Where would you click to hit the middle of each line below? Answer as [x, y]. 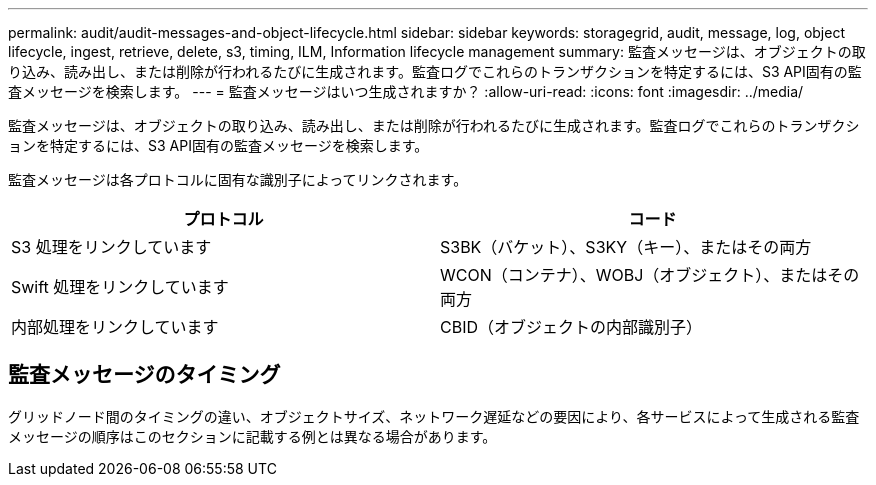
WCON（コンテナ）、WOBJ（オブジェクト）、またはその [650, 275]
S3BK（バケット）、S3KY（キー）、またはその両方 [626, 247]
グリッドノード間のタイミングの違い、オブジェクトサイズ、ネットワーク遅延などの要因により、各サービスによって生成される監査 [434, 416]
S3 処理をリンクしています [111, 247]
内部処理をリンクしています [115, 327]
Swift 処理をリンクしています [120, 287]
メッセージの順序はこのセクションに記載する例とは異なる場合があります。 [252, 436]
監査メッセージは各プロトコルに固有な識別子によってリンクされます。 [238, 179]
